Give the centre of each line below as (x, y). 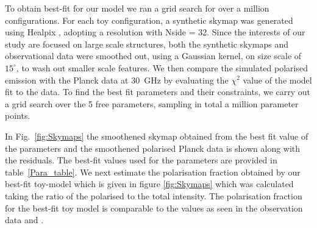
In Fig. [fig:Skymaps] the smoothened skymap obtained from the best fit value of (157, 136)
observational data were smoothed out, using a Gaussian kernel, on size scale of (153, 56)
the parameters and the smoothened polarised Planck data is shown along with (153, 148)
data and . (24, 220)
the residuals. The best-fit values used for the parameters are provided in (141, 160)
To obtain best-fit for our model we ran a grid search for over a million (137, 8)
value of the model (277, 80)
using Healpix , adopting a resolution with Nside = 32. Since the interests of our (155, 32)
